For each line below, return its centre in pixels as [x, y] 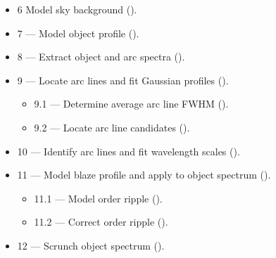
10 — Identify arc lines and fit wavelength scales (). [128, 151]
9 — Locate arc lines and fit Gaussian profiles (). [123, 80]
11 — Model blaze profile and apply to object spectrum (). [144, 175]
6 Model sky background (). [77, 9]
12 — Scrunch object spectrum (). [91, 245]
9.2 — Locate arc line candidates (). [112, 127]
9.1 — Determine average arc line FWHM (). [131, 104]
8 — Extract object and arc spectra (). [101, 57]
